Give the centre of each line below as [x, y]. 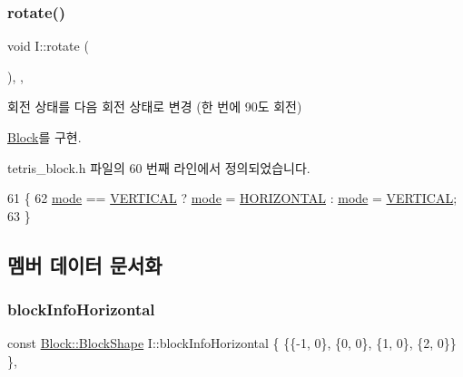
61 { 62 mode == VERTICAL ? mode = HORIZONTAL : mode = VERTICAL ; [232, 198]
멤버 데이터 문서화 [85, 264]
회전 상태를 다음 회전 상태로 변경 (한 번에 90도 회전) [155, 106]
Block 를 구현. [44, 137]
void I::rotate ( [48, 46]
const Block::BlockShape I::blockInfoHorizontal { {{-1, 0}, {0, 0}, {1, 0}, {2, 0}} [232, 343]
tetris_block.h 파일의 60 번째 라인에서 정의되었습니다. [159, 167]
